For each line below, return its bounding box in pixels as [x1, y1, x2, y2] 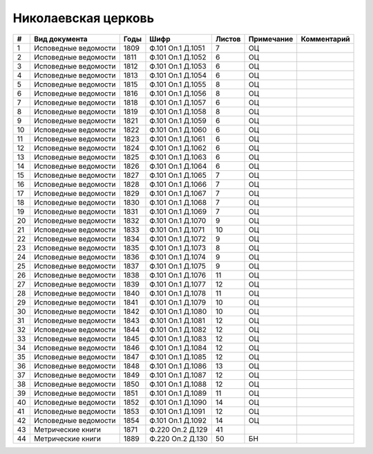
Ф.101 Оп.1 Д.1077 [149, 279, 207, 289]
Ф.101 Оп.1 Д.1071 [149, 225, 205, 235]
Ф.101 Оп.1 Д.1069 [149, 206, 207, 216]
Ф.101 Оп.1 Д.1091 [149, 406, 205, 416]
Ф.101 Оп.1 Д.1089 [149, 388, 207, 398]
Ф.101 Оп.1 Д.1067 [149, 188, 207, 198]
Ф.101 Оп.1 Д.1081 [149, 316, 205, 325]
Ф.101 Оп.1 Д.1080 [149, 307, 207, 316]
